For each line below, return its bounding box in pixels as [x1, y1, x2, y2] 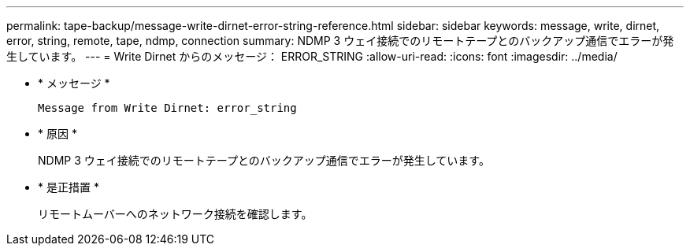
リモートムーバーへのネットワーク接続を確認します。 [38, 207, 313, 220]
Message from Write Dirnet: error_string [38, 102, 297, 114]
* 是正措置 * [38, 180, 99, 194]
